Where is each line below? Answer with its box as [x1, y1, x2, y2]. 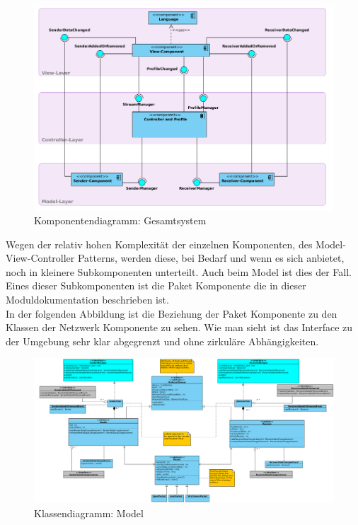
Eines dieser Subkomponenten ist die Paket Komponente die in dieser [6, 278, 306, 293]
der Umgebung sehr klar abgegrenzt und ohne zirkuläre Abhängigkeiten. [6, 333, 319, 348]
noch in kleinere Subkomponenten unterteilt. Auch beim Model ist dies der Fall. [6, 264, 352, 279]
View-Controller [6, 250, 75, 265]
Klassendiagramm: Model [34, 505, 144, 520]
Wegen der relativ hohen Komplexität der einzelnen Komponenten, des [6, 236, 313, 251]
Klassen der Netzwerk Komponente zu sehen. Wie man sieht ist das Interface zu [6, 320, 353, 335]
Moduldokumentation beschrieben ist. [6, 292, 169, 307]
